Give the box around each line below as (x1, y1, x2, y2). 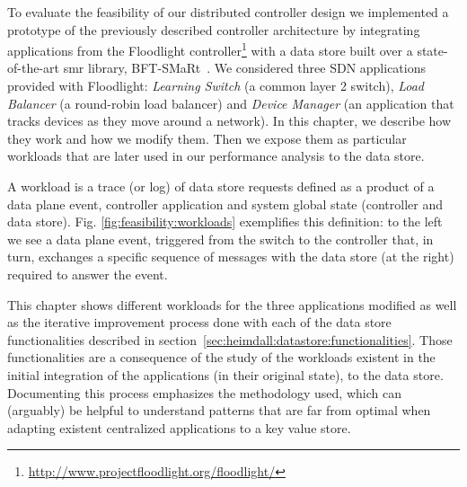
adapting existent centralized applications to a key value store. (7, 418, 351, 437)
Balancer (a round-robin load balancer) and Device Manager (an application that (7, 93, 454, 112)
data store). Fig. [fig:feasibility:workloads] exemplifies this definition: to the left (7, 212, 443, 231)
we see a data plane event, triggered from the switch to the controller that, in (7, 229, 434, 248)
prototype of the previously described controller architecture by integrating (7, 20, 420, 39)
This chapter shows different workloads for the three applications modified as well (7, 295, 457, 314)
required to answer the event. (7, 264, 168, 283)
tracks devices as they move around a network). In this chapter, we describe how (7, 111, 452, 130)
